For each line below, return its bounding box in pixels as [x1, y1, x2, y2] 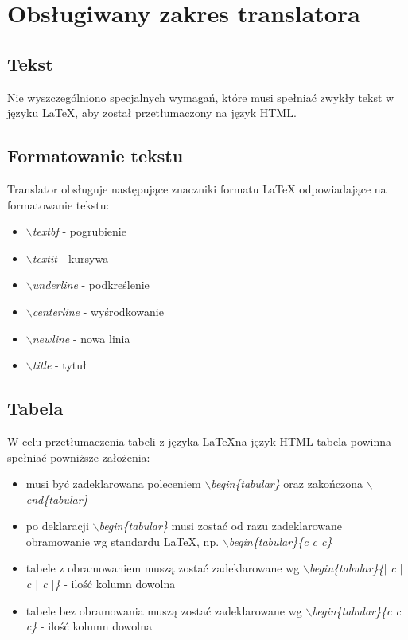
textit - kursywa [32, 249, 109, 266]
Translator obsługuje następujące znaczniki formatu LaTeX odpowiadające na [7, 180, 387, 197]
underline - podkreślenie [32, 276, 150, 293]
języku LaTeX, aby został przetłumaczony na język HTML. [7, 104, 297, 121]
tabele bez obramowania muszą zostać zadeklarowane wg [25, 602, 302, 619]
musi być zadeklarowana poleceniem [25, 475, 201, 492]
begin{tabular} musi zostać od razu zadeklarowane [99, 517, 343, 534]
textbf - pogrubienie [32, 223, 126, 240]
